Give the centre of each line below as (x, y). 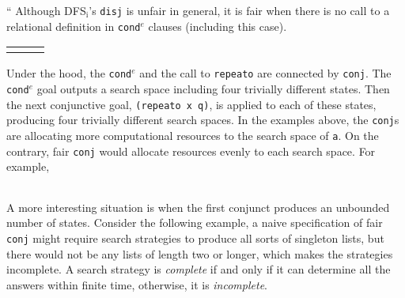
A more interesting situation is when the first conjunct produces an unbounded (198, 207)
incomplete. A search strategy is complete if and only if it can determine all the (199, 269)
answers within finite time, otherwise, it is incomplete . (137, 284)
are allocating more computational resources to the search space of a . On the (193, 135)
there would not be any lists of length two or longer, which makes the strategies (200, 253)
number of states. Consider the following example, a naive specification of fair (195, 223)
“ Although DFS (46, 10)
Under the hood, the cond (69, 73)
